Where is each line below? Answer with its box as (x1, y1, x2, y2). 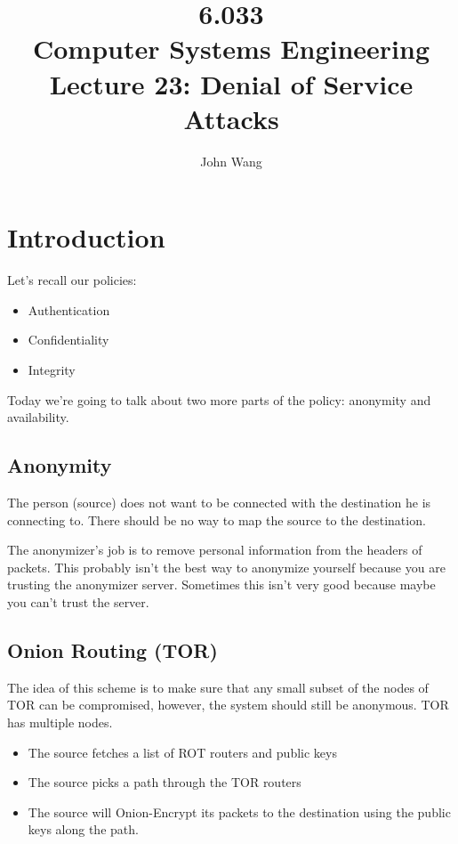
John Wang (200, 151, 262, 170)
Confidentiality (28, 330, 109, 349)
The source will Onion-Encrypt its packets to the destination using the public (28, 802, 451, 821)
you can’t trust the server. (7, 592, 149, 611)
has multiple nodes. (7, 712, 113, 731)
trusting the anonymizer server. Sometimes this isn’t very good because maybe (7, 575, 436, 594)
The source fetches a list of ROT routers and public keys (28, 743, 337, 761)
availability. (7, 408, 69, 426)
